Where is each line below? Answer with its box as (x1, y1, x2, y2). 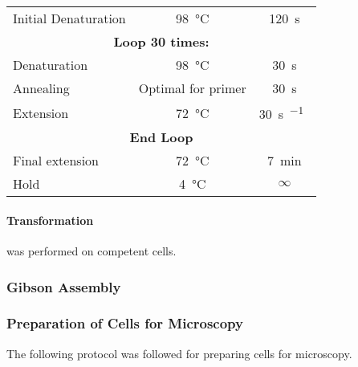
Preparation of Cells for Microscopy (6, 313, 243, 333)
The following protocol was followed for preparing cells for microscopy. (6, 345, 352, 361)
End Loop (129, 128, 193, 147)
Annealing (13, 79, 70, 97)
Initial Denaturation (13, 9, 126, 27)
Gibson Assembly (6, 276, 121, 296)
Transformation (6, 211, 94, 228)
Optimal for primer (138, 79, 246, 97)
